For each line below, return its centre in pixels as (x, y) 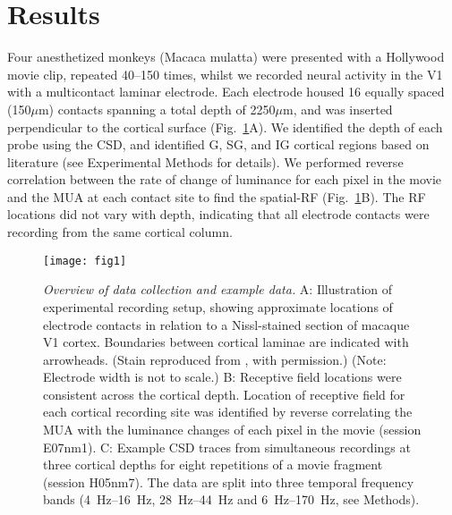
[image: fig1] (85, 261)
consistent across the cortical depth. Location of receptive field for (224, 394)
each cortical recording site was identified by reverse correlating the (228, 412)
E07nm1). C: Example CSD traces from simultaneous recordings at (227, 447)
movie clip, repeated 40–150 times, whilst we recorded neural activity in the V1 (225, 74)
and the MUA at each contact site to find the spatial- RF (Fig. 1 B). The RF (217, 196)
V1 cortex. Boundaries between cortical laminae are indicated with (226, 342)
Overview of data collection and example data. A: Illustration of (218, 289)
